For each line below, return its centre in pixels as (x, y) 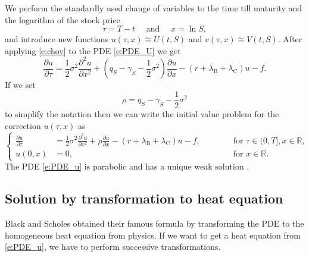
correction (23, 125)
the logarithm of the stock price (63, 19)
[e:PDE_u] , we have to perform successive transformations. (113, 247)
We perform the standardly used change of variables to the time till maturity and (153, 8)
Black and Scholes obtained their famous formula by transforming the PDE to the (154, 223)
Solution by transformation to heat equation (144, 198)
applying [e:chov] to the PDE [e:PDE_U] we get (93, 50)
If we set (20, 85)
